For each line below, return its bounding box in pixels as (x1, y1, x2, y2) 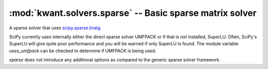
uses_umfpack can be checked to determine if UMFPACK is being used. (9, 48, 156, 54)
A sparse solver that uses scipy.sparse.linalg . (9, 25, 102, 31)
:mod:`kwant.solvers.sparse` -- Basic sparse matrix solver (9, 7, 257, 18)
